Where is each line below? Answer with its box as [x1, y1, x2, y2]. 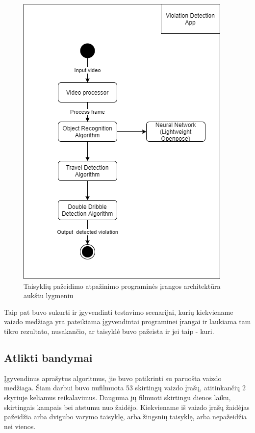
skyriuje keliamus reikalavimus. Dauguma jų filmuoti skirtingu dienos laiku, [4, 392, 231, 402]
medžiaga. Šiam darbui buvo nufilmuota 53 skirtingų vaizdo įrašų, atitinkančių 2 [4, 382, 246, 393]
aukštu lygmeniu [24, 290, 74, 301]
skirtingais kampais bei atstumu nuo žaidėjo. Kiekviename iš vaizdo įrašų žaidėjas [4, 402, 250, 412]
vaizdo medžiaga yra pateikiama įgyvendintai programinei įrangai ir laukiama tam [4, 316, 251, 327]
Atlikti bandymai [4, 350, 93, 365]
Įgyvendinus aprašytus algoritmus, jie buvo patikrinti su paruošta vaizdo [4, 373, 222, 383]
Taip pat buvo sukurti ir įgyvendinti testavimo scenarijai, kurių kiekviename [4, 306, 233, 317]
